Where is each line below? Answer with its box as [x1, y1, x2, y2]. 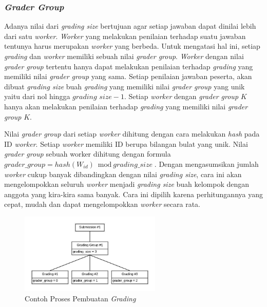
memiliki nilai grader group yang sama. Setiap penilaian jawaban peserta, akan [4, 71, 252, 82]
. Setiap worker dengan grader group [124, 91, 239, 102]
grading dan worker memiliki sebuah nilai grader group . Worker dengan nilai [4, 51, 244, 61]
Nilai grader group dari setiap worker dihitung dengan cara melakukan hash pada [4, 128, 260, 139]
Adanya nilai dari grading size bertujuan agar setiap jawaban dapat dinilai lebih [4, 21, 256, 31]
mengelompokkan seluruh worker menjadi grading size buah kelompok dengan [4, 179, 250, 189]
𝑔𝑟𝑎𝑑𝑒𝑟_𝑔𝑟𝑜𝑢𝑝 [4, 161, 46, 168]
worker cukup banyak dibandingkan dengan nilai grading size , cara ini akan [4, 168, 242, 179]
